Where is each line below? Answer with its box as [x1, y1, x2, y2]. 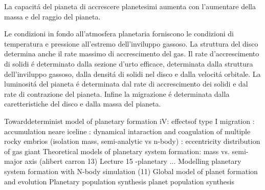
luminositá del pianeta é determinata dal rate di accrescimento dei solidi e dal [4, 78, 248, 89]
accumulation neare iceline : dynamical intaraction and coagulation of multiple [4, 125, 251, 136]
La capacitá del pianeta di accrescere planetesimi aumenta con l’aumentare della [4, 1, 256, 11]
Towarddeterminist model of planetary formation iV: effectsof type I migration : [4, 115, 255, 126]
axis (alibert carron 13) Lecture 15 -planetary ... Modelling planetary [25, 156, 241, 166]
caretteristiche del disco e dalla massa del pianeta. [4, 98, 161, 109]
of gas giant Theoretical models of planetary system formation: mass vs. [4, 145, 230, 156]
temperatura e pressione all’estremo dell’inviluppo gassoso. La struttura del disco [4, 38, 258, 49]
